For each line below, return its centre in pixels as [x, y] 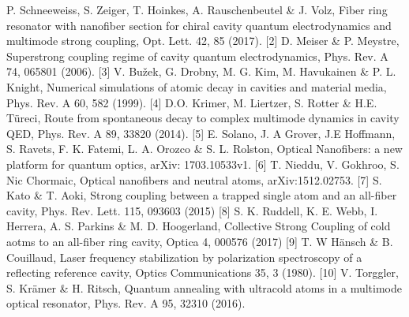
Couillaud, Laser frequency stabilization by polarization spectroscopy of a [184, 257]
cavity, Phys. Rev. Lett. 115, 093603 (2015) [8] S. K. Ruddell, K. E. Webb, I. [192, 210]
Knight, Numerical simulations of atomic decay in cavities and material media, [197, 86]
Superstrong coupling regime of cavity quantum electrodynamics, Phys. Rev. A [197, 56]
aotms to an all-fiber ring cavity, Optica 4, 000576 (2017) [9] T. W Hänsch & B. [200, 241]
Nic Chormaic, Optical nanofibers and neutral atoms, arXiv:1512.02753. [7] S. [194, 179]
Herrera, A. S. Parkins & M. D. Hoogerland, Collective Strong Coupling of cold [199, 226]
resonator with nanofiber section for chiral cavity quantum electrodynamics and [199, 25]
